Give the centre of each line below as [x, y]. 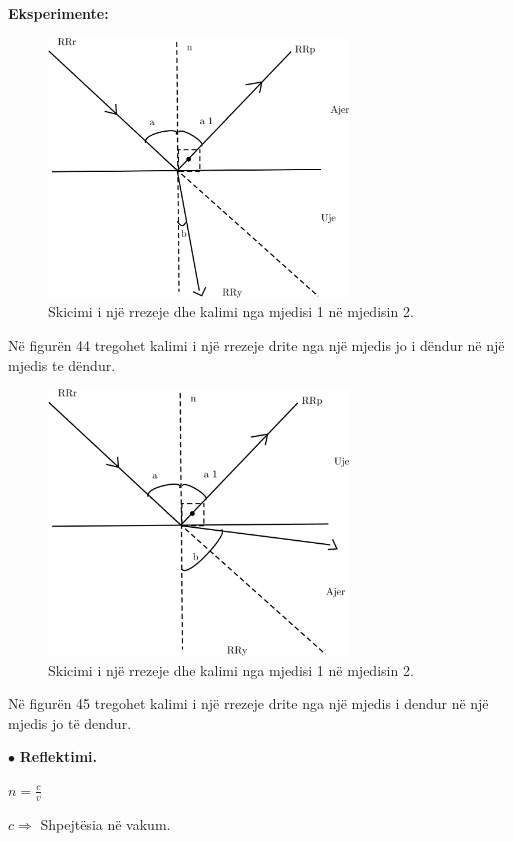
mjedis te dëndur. [62, 364]
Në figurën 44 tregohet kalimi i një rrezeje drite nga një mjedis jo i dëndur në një [256, 344]
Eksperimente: [58, 13]
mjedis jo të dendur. [70, 722]
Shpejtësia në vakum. [105, 823]
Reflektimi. [58, 756]
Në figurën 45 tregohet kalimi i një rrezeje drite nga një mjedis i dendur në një [248, 703]
